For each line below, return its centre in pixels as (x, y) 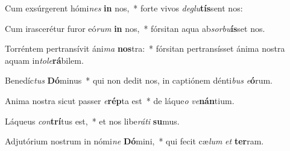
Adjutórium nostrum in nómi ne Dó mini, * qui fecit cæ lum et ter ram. (134, 141)
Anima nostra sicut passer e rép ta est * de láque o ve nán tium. (120, 100)
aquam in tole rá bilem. (44, 60)
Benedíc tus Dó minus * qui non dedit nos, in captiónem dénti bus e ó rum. (139, 80)
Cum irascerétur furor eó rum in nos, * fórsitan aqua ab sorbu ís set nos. (135, 28)
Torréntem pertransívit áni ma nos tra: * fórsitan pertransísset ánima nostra (145, 48)
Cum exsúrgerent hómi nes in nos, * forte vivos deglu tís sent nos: (124, 8)
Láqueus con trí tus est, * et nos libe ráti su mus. (92, 121)
